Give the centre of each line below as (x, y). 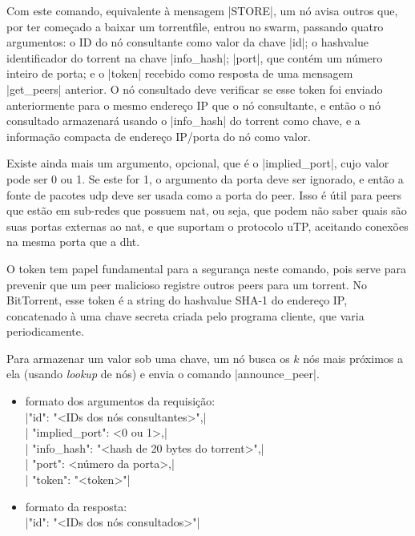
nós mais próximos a (353, 358)
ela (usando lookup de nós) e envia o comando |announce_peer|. (163, 374)
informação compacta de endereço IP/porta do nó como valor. (159, 136)
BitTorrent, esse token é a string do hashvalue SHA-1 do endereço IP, (177, 300)
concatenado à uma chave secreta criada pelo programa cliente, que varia (185, 315)
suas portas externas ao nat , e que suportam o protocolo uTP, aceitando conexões (207, 226)
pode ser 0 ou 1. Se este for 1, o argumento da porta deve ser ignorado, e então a (205, 178)
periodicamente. (45, 331)
